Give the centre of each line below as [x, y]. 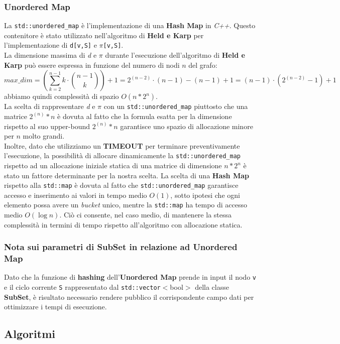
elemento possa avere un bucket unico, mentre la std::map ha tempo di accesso [126, 205]
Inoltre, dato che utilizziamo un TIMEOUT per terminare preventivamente [122, 145]
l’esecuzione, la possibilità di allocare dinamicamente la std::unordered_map [122, 155]
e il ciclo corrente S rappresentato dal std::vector [82, 287]
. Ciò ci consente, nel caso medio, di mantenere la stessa [146, 215]
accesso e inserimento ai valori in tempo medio [76, 195]
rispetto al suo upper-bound [47, 126]
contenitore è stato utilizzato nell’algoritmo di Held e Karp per [104, 35]
